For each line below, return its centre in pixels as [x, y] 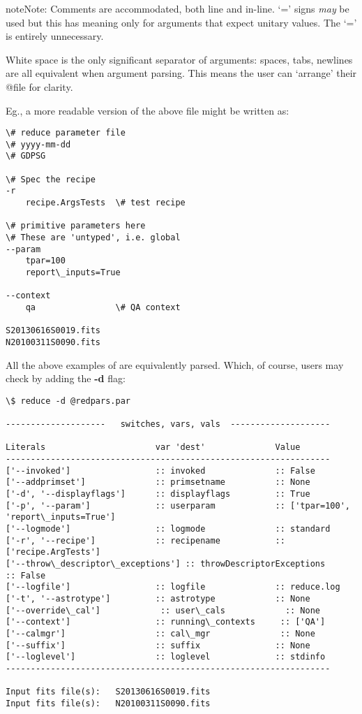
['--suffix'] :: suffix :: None [158, 645]
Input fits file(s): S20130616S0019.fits [108, 692]
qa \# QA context [103, 307]
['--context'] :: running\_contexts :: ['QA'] [166, 622]
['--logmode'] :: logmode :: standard [168, 529]
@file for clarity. [39, 86]
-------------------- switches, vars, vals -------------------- [168, 424]
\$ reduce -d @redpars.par [68, 401]
